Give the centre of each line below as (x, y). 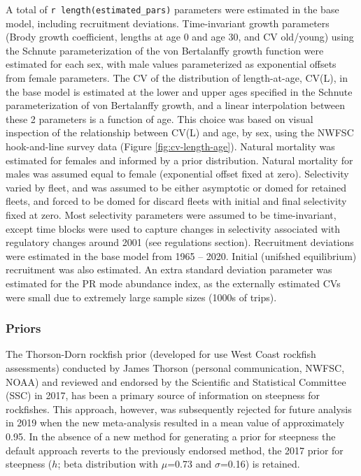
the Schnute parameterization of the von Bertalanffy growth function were (165, 50)
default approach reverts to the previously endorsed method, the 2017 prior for (175, 450)
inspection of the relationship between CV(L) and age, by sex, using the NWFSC (180, 132)
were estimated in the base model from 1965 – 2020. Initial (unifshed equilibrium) (181, 255)
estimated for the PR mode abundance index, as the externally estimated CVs (173, 283)
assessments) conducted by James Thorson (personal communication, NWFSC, (175, 367)
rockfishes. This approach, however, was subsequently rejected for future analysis (179, 409)
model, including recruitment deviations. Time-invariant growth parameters (168, 23)
